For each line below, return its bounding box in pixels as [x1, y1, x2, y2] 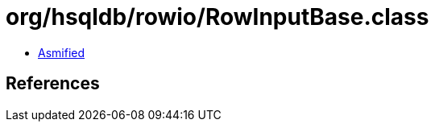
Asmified [38, 45, 85, 60]
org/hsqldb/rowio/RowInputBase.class [6, 3, 429, 31]
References [6, 73, 100, 94]
